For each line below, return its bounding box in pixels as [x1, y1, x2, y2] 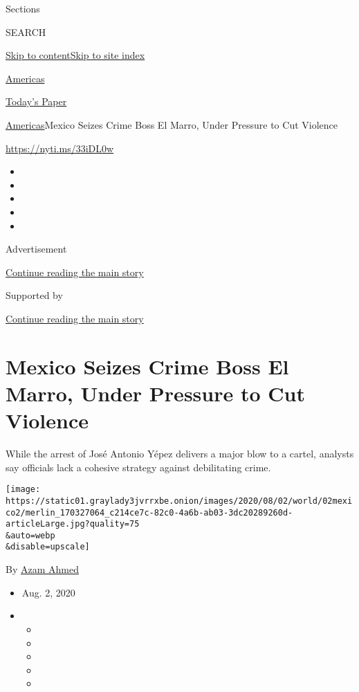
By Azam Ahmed [6, 562, 79, 576]
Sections [6, 1, 40, 15]
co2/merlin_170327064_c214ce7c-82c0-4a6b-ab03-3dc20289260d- [6, 507, 293, 518]
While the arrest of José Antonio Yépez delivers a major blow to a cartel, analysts [6, 446, 354, 460]
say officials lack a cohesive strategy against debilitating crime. [6, 459, 271, 474]
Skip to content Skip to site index [6, 48, 145, 62]
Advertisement [6, 242, 67, 256]
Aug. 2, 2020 [21, 585, 75, 599]
